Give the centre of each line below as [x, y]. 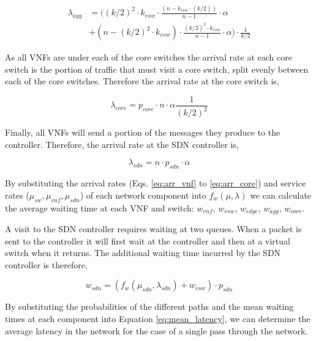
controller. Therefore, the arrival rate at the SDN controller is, [122, 144]
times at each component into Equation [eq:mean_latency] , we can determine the [158, 319]
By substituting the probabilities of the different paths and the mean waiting [149, 306]
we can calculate [281, 195]
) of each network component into [143, 195]
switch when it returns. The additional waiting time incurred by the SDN [143, 253]
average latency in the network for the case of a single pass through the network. [156, 330]
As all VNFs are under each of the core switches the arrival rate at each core [149, 57]
